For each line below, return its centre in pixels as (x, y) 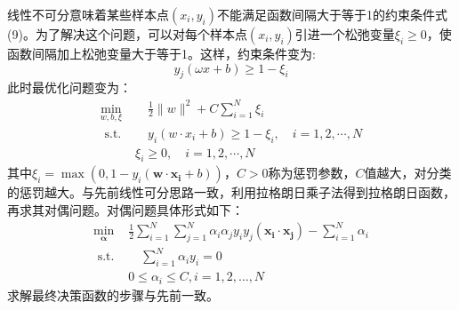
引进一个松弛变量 (345, 34)
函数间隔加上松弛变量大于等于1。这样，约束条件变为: (161, 53)
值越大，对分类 (408, 173)
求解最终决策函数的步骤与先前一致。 (113, 294)
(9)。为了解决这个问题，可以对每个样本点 (127, 34)
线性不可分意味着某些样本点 (88, 14)
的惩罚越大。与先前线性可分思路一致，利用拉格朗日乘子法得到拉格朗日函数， (231, 192)
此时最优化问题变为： (69, 87)
